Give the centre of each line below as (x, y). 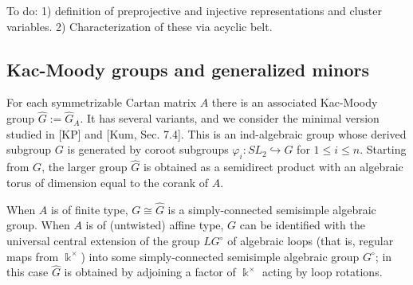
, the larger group (85, 167)
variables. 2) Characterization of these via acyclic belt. (140, 26)
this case (28, 272)
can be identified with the (302, 225)
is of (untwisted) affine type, (155, 225)
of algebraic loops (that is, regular (311, 240)
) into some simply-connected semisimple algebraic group (220, 256)
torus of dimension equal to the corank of (108, 182)
